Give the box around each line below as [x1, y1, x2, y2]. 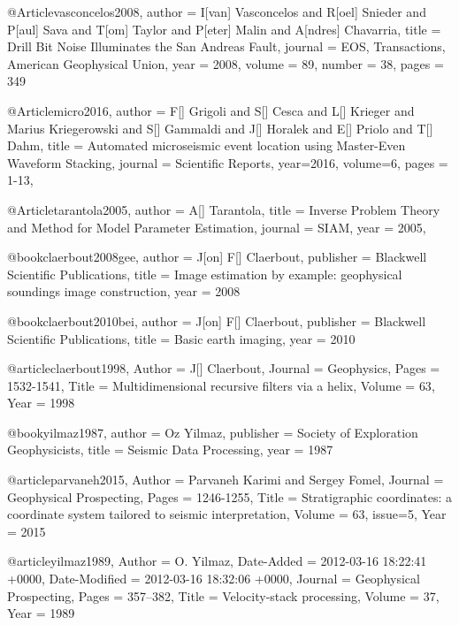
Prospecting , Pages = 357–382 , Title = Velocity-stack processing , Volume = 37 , [7, 586, 440, 605]
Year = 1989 [7, 604, 75, 622]
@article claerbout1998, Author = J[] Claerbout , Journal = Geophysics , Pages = [7, 359, 440, 377]
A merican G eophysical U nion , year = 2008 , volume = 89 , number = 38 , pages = [7, 54, 444, 72]
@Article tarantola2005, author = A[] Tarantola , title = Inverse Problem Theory [7, 200, 440, 218]
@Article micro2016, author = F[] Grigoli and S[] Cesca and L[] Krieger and [7, 101, 415, 119]
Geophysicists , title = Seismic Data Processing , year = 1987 [7, 440, 333, 459]
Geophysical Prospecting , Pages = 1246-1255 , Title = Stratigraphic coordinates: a [7, 487, 453, 506]
